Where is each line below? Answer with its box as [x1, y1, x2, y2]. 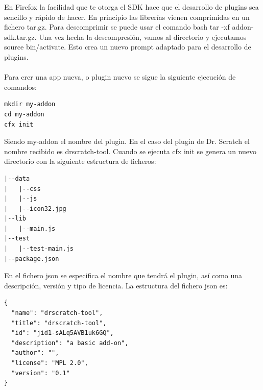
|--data [4, 175, 30, 182]
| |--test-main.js [4, 245, 74, 253]
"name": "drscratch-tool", [11, 309, 103, 317]
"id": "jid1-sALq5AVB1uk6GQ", [11, 329, 114, 337]
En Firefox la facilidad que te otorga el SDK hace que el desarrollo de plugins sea [4, 2, 259, 12]
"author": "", [11, 349, 59, 357]
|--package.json [4, 255, 59, 262]
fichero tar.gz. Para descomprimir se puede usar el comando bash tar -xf [4, 21, 230, 32]
